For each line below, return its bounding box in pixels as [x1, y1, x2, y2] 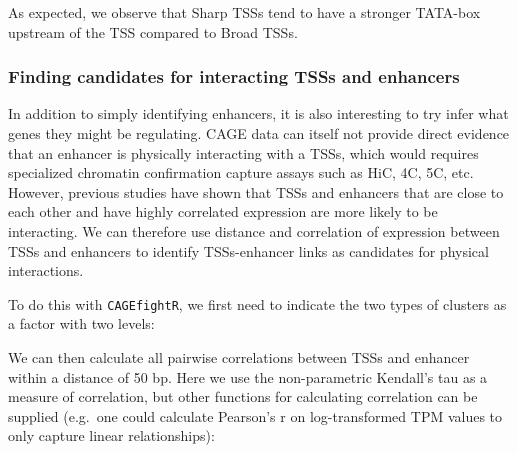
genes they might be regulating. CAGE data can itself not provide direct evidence [8, 123, 510, 143]
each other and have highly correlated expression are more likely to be [8, 201, 438, 222]
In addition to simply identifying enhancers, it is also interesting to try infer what [8, 103, 509, 124]
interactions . [8, 260, 84, 281]
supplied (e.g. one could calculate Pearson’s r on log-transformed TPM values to [8, 405, 503, 426]
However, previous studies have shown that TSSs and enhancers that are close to [8, 181, 504, 202]
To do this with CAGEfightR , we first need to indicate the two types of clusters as [8, 293, 507, 314]
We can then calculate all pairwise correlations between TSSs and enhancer [8, 347, 470, 367]
